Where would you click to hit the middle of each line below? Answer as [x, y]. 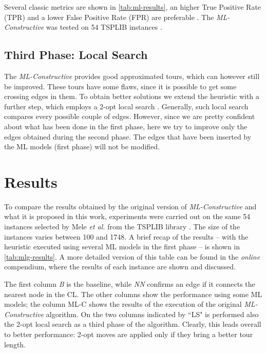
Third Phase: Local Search [76, 55]
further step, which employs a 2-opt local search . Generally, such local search [126, 106]
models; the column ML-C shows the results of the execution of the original [123, 304]
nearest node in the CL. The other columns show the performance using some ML [133, 294]
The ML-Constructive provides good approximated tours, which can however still [132, 76]
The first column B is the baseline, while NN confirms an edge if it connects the [130, 284]
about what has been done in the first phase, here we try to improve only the [126, 126]
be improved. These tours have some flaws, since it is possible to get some [120, 86]
